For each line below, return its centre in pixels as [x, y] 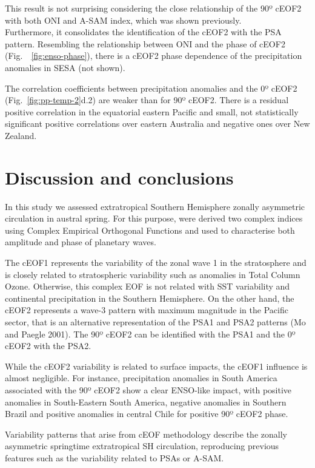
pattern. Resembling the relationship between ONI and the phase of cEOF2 [145, 43]
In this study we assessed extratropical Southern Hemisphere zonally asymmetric [155, 206]
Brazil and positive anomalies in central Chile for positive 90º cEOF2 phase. [147, 414]
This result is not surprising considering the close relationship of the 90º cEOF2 [153, 8]
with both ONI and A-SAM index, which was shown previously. [123, 20]
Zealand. [21, 135]
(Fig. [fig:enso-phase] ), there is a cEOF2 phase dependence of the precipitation [154, 56]
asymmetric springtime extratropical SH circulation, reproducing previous [142, 446]
